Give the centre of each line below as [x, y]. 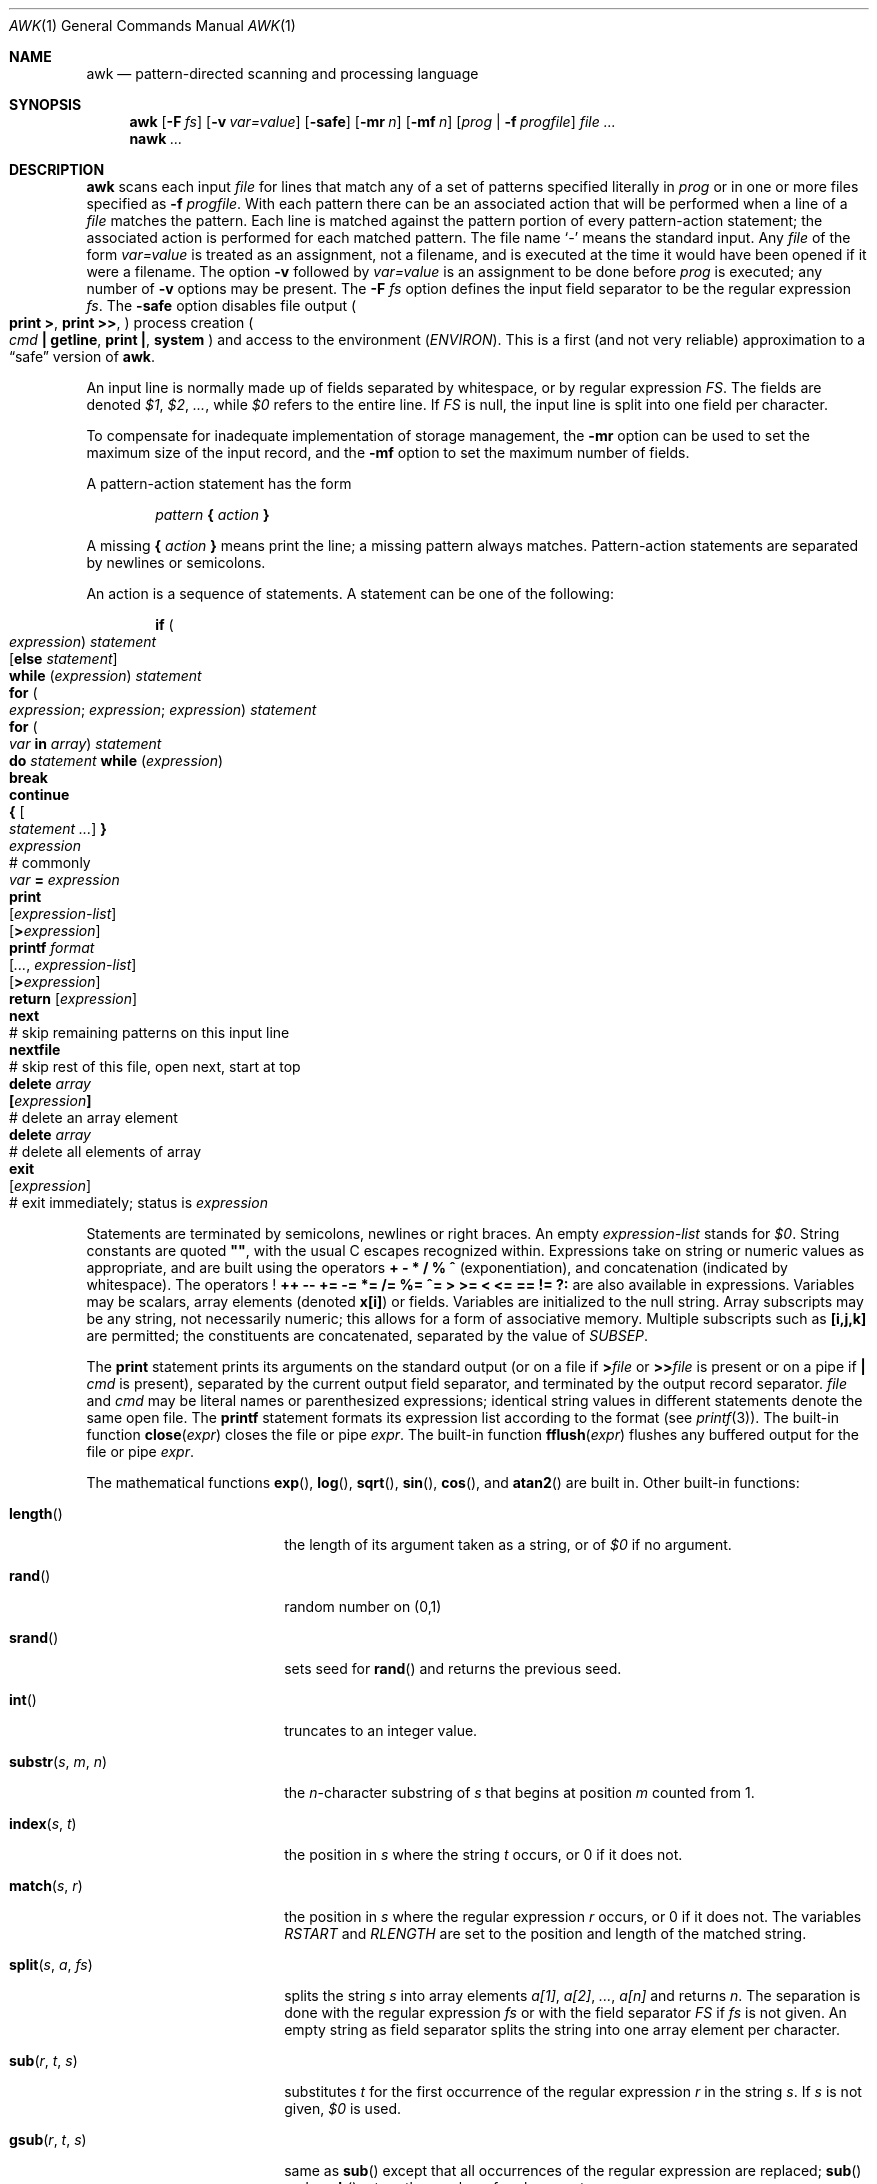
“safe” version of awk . [82, 356]
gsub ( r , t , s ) [48, 2139]
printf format [52, 947]
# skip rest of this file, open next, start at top [155, 1066]
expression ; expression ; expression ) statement [163, 709]
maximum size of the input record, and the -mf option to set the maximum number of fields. [388, 452]
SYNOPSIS [45, 104]
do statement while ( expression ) [116, 760]
